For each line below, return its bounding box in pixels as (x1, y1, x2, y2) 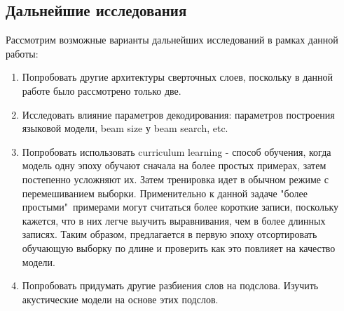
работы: (6, 46, 39, 60)
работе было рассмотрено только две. (22, 83, 181, 98)
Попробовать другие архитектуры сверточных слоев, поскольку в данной (22, 70, 333, 84)
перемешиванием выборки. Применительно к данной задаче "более (22, 185, 308, 200)
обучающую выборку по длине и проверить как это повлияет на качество (22, 240, 336, 255)
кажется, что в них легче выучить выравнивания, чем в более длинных (22, 213, 326, 227)
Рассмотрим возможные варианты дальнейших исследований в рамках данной (6, 32, 338, 47)
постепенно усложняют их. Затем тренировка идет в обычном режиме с (22, 171, 329, 186)
